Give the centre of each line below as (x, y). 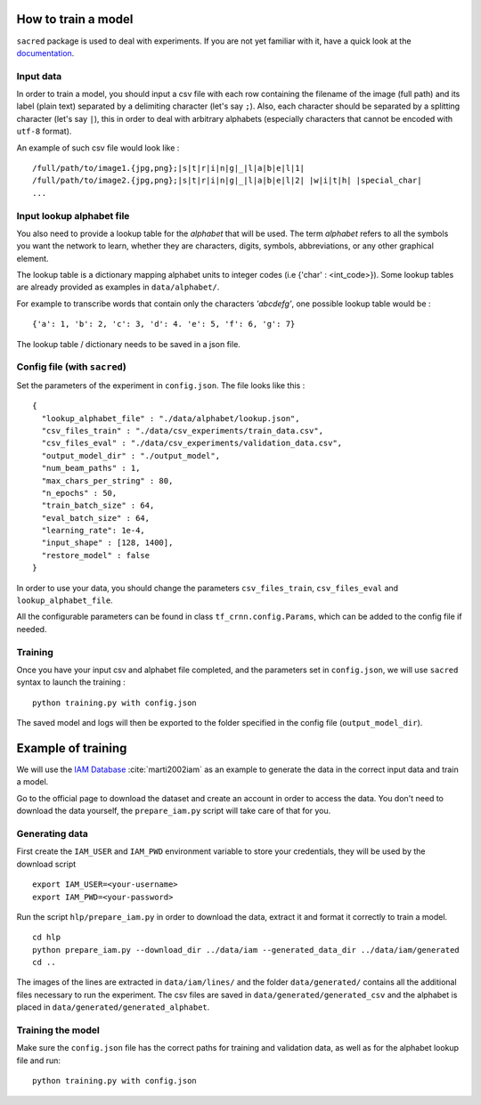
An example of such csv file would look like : (98, 148)
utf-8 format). (44, 131)
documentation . (45, 53)
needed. (32, 629)
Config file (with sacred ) (71, 367)
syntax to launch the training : (71, 682)
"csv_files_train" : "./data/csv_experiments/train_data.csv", (183, 431)
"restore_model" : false (96, 555)
